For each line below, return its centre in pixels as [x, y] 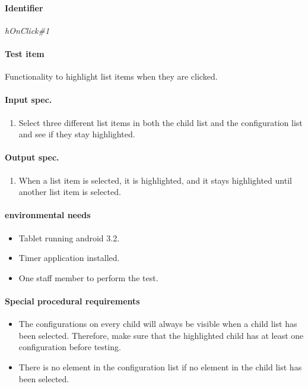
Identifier [24, 7]
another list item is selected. [70, 192]
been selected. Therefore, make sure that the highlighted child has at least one [161, 335]
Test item [25, 53]
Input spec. [28, 100]
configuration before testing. [70, 347]
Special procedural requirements [72, 301]
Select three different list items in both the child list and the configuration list [161, 122]
